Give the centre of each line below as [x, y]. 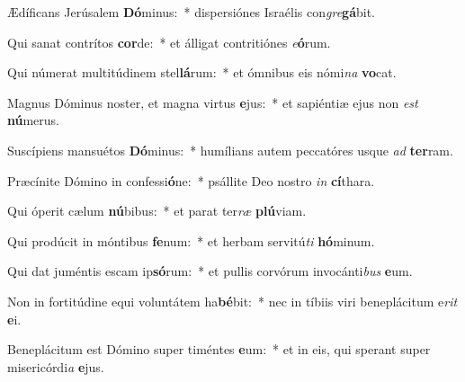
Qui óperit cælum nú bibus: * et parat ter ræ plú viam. [157, 211]
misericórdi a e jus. [56, 366]
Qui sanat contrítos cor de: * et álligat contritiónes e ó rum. [169, 42]
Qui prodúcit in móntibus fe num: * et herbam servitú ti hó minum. [191, 240]
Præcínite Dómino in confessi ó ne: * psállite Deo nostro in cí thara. [191, 180]
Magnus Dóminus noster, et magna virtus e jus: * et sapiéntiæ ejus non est [213, 102]
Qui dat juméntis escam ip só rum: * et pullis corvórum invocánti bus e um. [210, 271]
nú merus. [34, 120]
